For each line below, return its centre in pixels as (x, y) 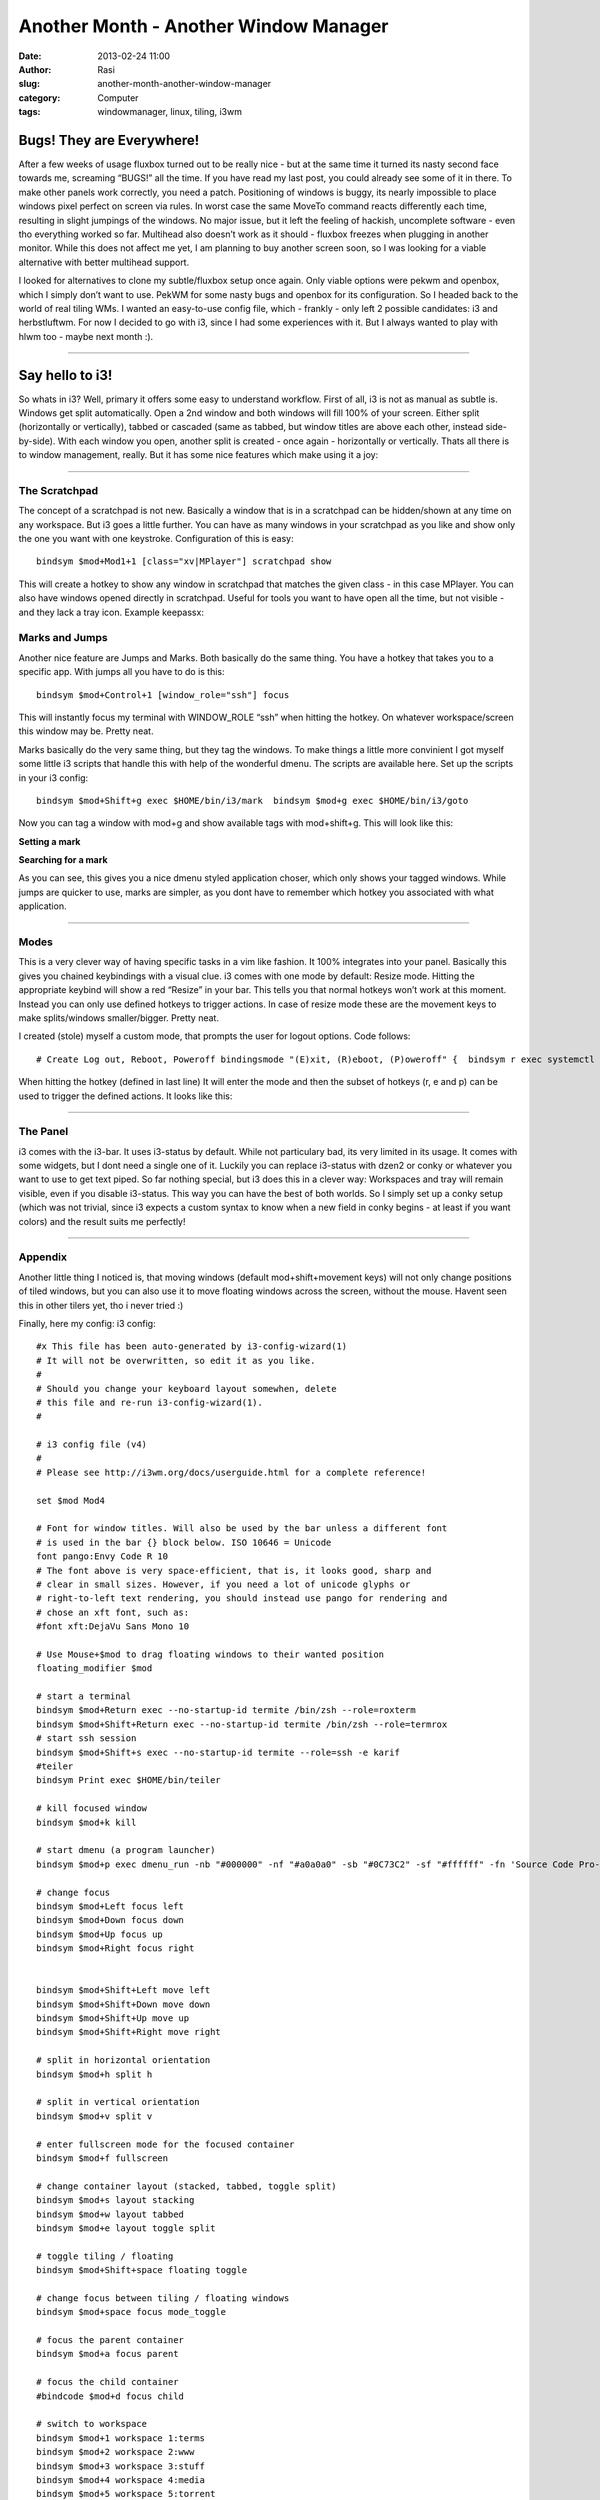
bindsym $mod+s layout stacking (115, 2200)
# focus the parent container (110, 2340)
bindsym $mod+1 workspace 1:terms (120, 2438)
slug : (29, 84)
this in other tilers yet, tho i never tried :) (101, 1305)
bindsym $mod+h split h (94, 2074)
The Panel (43, 1132)
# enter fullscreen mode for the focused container (165, 2144)
